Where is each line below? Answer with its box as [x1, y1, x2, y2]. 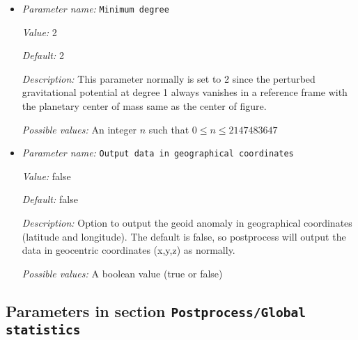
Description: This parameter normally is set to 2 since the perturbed [22, 71, 316, 86]
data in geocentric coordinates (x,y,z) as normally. [22, 243, 235, 257]
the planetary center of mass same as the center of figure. [22, 99, 267, 113]
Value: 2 [22, 24, 57, 39]
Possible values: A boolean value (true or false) [22, 266, 223, 280]
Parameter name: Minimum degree [22, 1, 169, 15]
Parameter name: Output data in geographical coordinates [22, 145, 294, 160]
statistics [6, 322, 81, 337]
